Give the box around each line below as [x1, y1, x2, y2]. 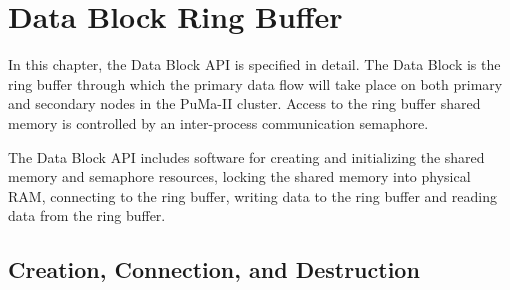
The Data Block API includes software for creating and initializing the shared [8, 146, 485, 167]
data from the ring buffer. [8, 205, 166, 226]
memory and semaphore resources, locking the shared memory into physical [8, 166, 471, 187]
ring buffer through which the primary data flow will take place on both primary [8, 73, 503, 94]
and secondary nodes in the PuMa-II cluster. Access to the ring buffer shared [8, 93, 481, 114]
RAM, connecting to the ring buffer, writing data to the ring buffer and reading [8, 185, 497, 206]
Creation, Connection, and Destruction [8, 254, 420, 285]
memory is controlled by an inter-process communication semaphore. [8, 112, 429, 133]
